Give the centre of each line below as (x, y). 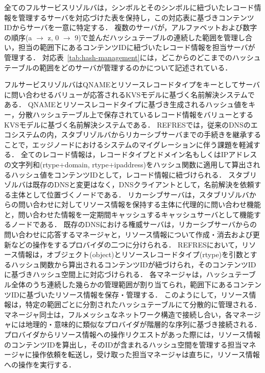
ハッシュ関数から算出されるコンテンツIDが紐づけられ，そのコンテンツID (134, 264)
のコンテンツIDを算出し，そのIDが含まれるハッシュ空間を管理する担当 (123, 344)
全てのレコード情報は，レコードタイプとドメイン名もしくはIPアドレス (139, 154)
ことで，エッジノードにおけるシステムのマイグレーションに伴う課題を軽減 (129, 144)
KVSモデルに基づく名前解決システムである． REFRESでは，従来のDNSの (127, 124)
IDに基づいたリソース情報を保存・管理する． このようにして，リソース (130, 294)
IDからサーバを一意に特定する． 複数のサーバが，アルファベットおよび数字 (131, 27)
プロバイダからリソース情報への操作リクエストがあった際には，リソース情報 (132, 334)
